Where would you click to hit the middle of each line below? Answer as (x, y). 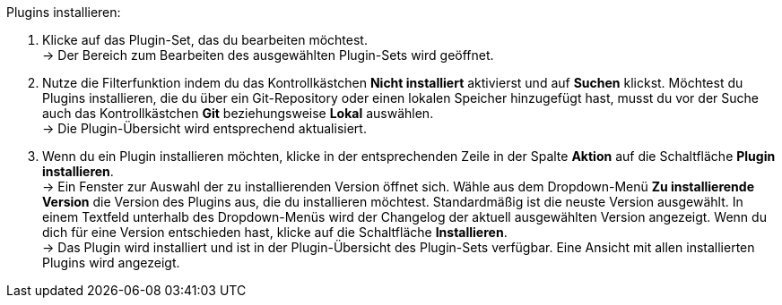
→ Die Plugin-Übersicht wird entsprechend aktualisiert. (204, 128)
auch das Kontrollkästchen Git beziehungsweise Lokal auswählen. (238, 113)
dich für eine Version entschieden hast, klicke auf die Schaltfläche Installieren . (275, 232)
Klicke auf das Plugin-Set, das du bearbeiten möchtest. (205, 40)
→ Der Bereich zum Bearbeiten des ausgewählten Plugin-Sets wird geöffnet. (268, 55)
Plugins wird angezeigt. (111, 263)
